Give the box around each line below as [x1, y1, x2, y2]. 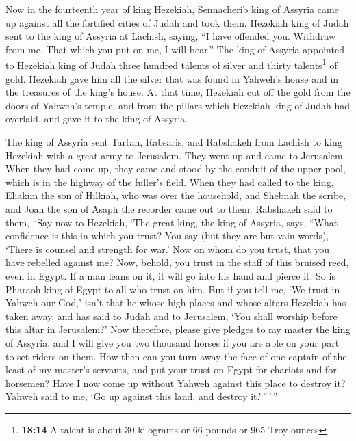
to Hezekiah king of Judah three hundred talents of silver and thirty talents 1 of [5, 56, 338, 72]
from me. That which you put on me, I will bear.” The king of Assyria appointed [5, 42, 344, 56]
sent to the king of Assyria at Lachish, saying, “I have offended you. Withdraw [5, 29, 336, 43]
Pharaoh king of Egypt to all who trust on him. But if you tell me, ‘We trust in [5, 282, 340, 296]
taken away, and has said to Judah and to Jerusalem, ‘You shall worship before [5, 308, 338, 323]
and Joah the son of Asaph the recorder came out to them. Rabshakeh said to [5, 201, 333, 215]
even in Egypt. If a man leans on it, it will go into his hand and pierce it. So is [5, 268, 335, 282]
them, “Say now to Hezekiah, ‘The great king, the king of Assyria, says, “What [5, 215, 338, 229]
